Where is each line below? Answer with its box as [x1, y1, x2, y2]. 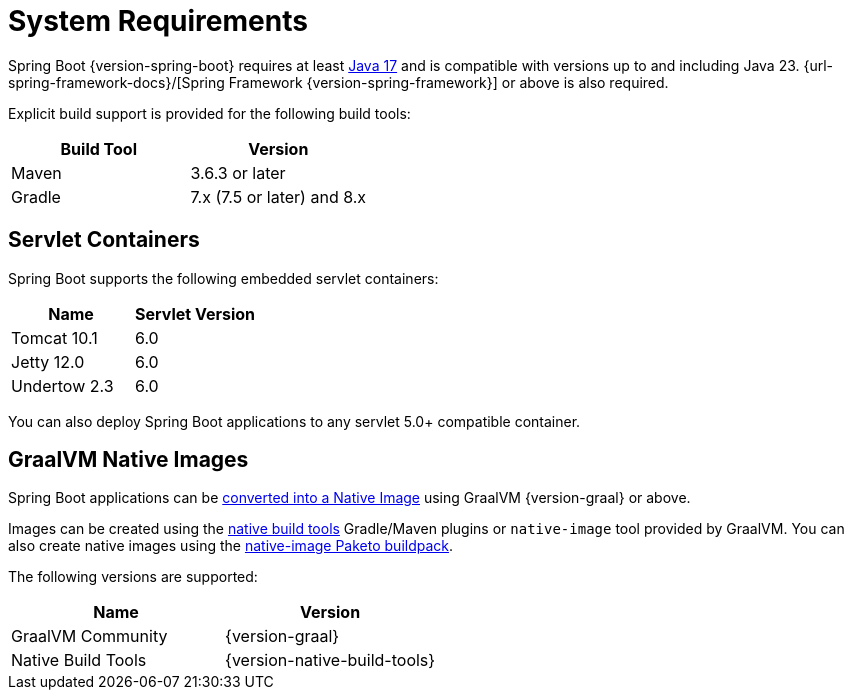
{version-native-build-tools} [225, 650, 436, 671]
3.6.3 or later [190, 162, 286, 183]
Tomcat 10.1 [11, 327, 98, 348]
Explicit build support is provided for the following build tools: [8, 104, 411, 122]
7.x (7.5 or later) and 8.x [190, 186, 367, 207]
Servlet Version [135, 303, 256, 324]
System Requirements [8, 4, 308, 38]
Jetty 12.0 [11, 351, 85, 372]
